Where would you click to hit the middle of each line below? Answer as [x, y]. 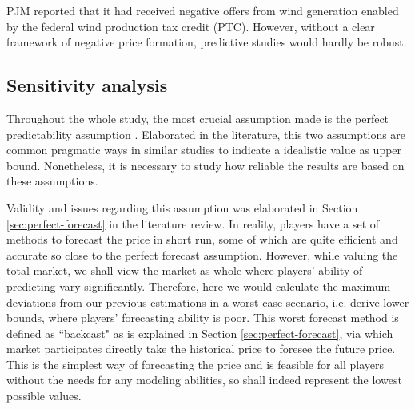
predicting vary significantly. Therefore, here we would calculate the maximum [199, 286]
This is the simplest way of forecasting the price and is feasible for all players [196, 364]
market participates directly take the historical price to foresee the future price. [201, 349]
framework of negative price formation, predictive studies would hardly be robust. [207, 42]
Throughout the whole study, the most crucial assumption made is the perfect [198, 118]
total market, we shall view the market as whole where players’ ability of [185, 270]
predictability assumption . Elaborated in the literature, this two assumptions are [206, 134]
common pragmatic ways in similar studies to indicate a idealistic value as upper [204, 150]
